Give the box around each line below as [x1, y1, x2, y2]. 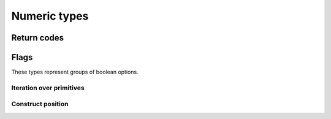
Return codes [11, 33, 64, 43]
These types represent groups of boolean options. [11, 68, 139, 76]
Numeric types [11, 9, 89, 23]
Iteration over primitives [11, 83, 85, 92]
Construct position [11, 100, 69, 109]
